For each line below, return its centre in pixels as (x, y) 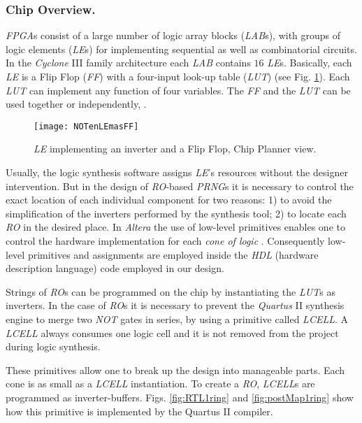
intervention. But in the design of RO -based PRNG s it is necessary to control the (180, 186)
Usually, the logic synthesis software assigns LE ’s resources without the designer (177, 172)
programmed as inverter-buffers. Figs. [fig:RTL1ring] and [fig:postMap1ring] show (180, 397)
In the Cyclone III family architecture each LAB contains (128, 63)
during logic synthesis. (53, 346)
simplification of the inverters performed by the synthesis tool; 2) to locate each (176, 213)
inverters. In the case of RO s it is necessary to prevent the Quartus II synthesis (175, 305)
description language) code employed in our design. (115, 268)
